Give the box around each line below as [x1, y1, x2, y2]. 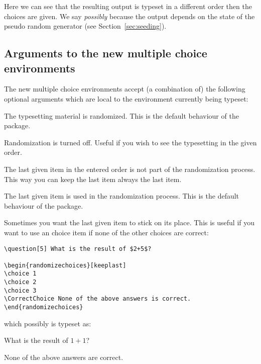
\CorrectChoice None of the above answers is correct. [4, 295, 191, 303]
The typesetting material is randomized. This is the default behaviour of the [4, 110, 239, 121]
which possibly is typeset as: [4, 318, 91, 328]
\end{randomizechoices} [4, 304, 83, 311]
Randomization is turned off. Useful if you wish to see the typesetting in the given [4, 137, 257, 147]
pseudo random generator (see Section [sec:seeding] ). [4, 21, 167, 31]
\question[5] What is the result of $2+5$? [4, 245, 152, 252]
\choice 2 [4, 279, 37, 286]
